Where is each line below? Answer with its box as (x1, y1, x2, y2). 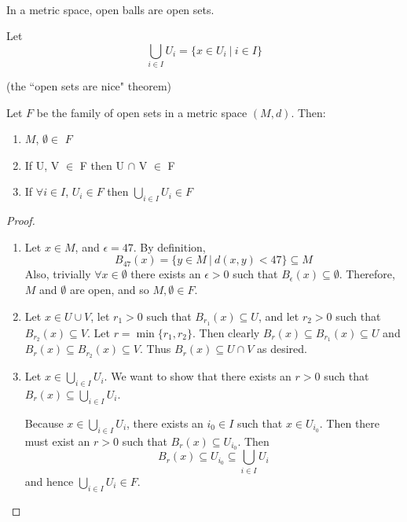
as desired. (256, 340, 307, 357)
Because (24, 414, 64, 431)
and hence (24, 472, 74, 489)
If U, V (24, 156, 60, 173)
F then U (79, 156, 124, 173)
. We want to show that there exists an (104, 368, 291, 384)
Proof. (6, 212, 35, 229)
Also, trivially (24, 266, 91, 282)
